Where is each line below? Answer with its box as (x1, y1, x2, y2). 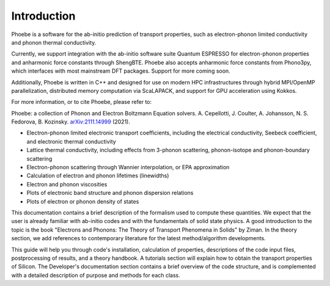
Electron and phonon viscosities (26, 180, 108, 188)
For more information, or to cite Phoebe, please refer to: (11, 98, 152, 106)
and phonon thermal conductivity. (11, 38, 97, 46)
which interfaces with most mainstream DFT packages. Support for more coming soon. (11, 67, 230, 75)
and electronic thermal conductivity (26, 137, 116, 145)
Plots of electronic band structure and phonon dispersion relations (26, 189, 194, 197)
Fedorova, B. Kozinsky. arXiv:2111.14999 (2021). (11, 118, 131, 125)
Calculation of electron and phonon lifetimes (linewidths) (26, 172, 169, 180)
